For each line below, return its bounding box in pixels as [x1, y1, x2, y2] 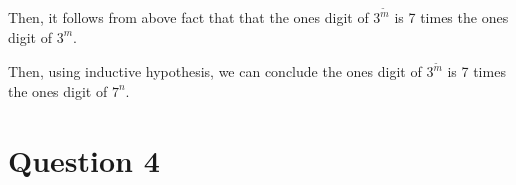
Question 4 [8, 139, 160, 180]
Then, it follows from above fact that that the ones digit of [8, 7, 369, 28]
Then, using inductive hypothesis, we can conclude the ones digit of [8, 61, 422, 82]
